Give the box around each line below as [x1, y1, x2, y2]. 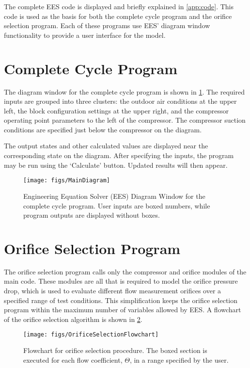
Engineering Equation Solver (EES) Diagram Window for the [23, 191, 205, 201]
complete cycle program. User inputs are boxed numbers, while [23, 200, 210, 210]
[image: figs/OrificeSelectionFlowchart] [23, 331, 159, 338]
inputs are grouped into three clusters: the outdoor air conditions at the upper [4, 96, 237, 106]
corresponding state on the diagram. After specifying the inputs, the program [4, 150, 234, 160]
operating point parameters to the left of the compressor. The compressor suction [4, 115, 246, 125]
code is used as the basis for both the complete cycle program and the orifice [4, 11, 232, 21]
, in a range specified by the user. [129, 354, 229, 365]
